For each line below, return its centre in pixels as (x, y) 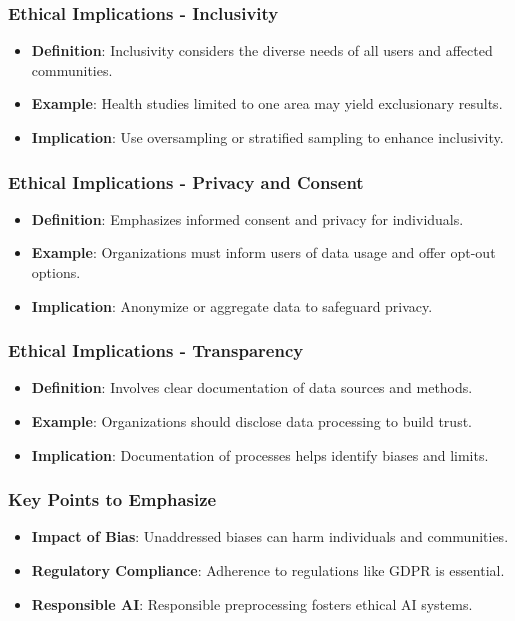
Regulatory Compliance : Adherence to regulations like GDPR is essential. (268, 570)
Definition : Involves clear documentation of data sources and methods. (252, 387)
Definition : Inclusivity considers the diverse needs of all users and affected (262, 50)
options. (56, 272)
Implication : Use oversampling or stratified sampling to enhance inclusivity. (267, 137)
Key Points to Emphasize (112, 499)
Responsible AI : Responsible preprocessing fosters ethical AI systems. (252, 603)
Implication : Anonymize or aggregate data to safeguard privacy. (232, 305)
